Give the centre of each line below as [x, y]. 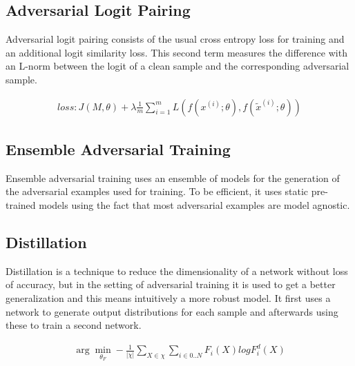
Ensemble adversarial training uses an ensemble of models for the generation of [173, 177]
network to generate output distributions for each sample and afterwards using [172, 311]
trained [21, 205]
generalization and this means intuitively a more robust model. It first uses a [168, 297]
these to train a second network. [74, 325]
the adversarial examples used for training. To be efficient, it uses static [157, 191]
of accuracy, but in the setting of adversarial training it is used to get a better [171, 284]
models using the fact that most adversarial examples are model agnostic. [194, 205]
